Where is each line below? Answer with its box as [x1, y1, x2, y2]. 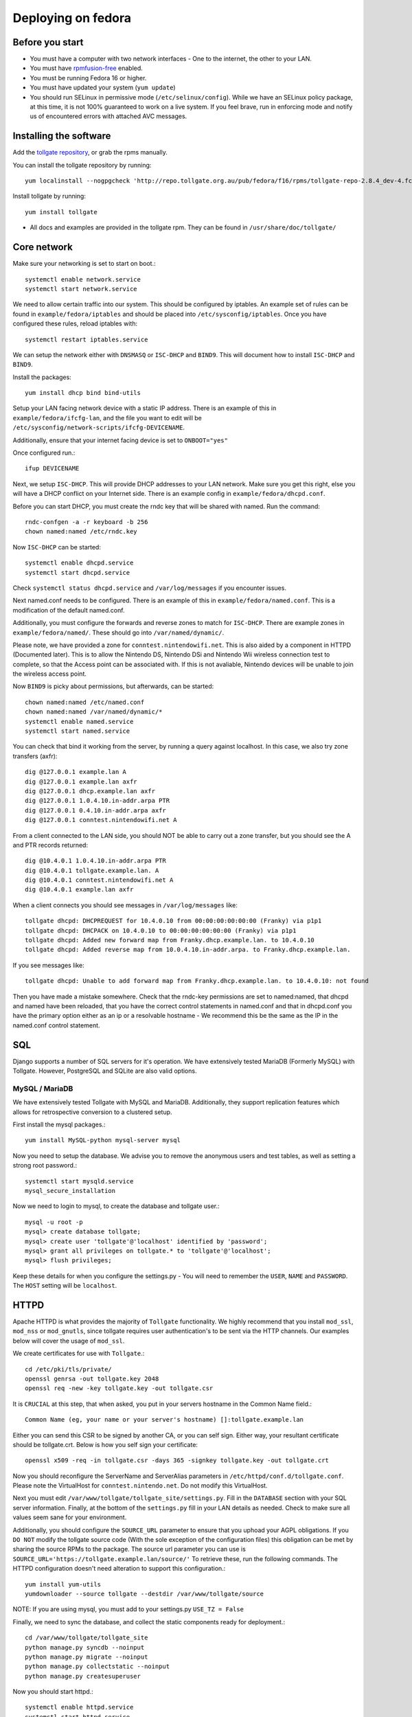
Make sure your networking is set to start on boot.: [12, 260, 156, 268]
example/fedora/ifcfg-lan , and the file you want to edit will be [12, 413, 202, 422]
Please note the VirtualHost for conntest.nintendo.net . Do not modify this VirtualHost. [12, 1481, 268, 1490]
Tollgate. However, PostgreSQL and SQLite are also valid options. [12, 1067, 197, 1075]
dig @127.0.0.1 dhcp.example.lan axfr [25, 787, 156, 795]
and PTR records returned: [12, 841, 89, 849]
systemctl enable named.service [25, 718, 134, 725]
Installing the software [12, 130, 111, 142]
